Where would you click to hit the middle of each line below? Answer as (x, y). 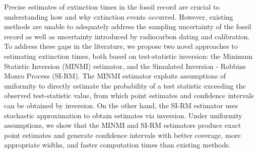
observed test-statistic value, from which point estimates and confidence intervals (129, 95)
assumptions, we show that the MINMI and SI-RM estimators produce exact (123, 125)
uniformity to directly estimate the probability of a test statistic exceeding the (125, 85)
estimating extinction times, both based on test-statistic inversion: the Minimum (128, 56)
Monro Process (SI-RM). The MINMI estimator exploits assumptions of (115, 76)
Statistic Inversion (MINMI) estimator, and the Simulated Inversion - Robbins (125, 66)
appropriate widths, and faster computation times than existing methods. (117, 145)
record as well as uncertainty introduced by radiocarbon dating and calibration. (127, 36)
